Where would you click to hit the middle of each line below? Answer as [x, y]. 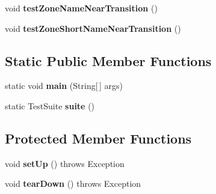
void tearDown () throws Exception [73, 183]
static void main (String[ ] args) [64, 86]
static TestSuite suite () [50, 105]
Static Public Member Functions [108, 60]
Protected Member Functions [98, 138]
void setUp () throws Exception [65, 163]
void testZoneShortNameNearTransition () [93, 28]
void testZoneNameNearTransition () [81, 8]
